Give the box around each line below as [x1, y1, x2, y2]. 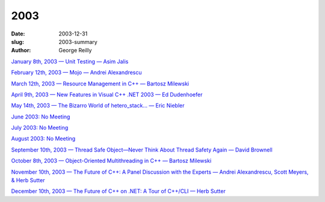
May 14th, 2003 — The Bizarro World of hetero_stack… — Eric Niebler [11, 102, 185, 109]
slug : [11, 38, 24, 45]
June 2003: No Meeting [11, 113, 70, 120]
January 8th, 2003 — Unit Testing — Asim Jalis [11, 58, 129, 65]
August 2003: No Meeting [11, 135, 76, 142]
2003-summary [58, 38, 97, 45]
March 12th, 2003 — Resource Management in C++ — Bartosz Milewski [11, 80, 190, 87]
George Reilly [58, 47, 92, 54]
